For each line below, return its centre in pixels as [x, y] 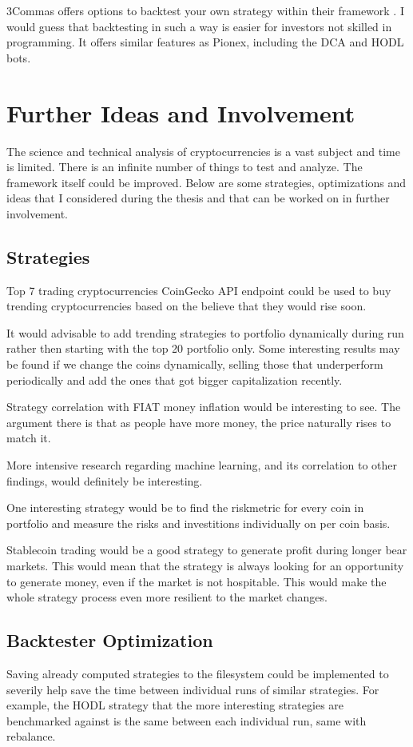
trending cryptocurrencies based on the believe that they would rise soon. [187, 306]
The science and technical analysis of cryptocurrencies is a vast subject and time [203, 151]
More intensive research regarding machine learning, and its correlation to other [202, 465]
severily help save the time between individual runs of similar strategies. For [193, 689]
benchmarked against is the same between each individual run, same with [187, 720]
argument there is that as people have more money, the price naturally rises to [199, 422]
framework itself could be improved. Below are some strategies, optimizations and [206, 182]
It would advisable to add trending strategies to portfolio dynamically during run [205, 332]
